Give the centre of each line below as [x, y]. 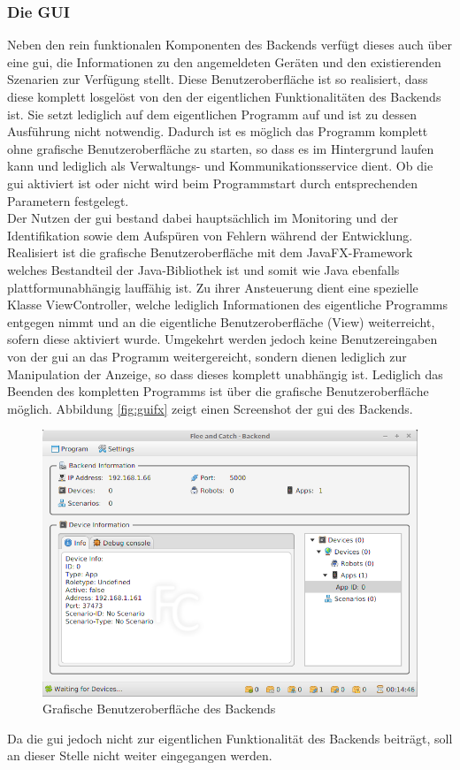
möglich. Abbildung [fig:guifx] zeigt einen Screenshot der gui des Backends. [210, 408]
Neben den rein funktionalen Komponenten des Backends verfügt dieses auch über [230, 45]
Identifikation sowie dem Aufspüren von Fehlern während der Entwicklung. [210, 235]
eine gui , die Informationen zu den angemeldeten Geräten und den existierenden [224, 61]
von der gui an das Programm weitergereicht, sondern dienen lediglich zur [207, 356]
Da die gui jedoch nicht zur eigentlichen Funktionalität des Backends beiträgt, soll [230, 738]
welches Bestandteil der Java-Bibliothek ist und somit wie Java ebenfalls [203, 269]
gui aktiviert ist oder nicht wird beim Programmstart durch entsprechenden [212, 183]
